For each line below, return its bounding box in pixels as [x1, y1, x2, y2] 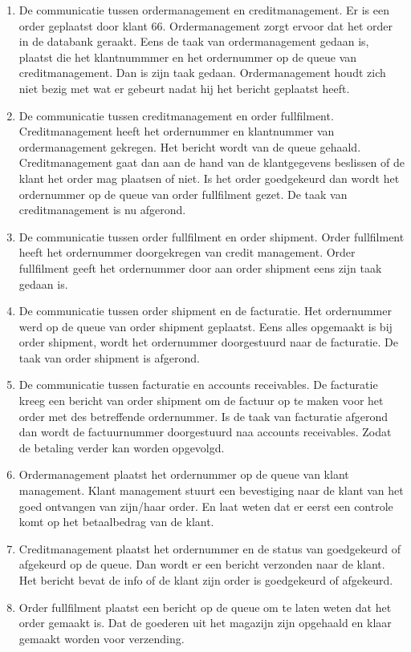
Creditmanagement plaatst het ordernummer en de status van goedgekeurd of [18, 540, 401, 557]
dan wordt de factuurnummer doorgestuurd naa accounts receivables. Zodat [18, 423, 392, 440]
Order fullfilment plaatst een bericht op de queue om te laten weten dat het [18, 598, 392, 615]
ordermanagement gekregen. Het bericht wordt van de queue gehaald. [18, 138, 361, 155]
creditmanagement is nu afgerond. [18, 201, 186, 218]
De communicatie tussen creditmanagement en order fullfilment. [18, 107, 334, 124]
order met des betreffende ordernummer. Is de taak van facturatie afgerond [18, 407, 389, 424]
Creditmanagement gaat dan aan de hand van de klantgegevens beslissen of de [18, 154, 405, 171]
